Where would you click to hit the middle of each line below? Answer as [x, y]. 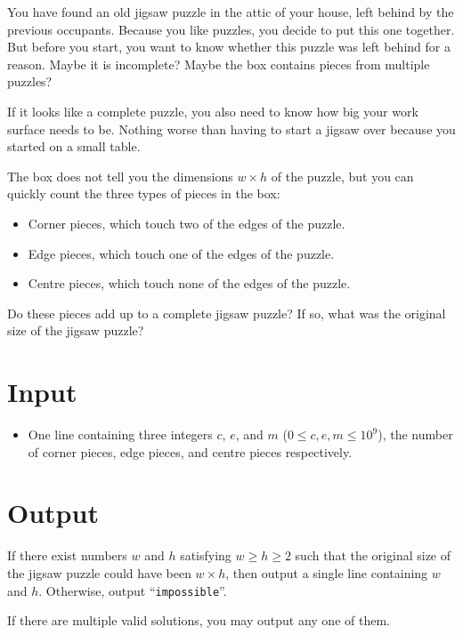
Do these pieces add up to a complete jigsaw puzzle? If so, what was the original [227, 313]
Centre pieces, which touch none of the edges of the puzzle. [189, 283]
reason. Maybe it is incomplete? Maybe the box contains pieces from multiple [219, 64]
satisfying [206, 555]
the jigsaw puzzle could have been [99, 572]
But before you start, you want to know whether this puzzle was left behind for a [229, 47]
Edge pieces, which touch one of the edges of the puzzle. [181, 253]
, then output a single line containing [327, 572]
